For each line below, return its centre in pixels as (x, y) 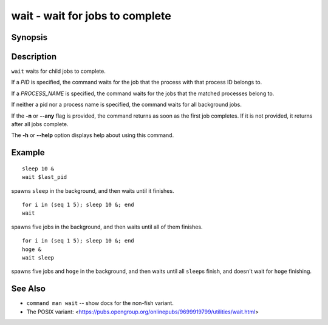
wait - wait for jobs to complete (91, 16)
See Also (28, 289)
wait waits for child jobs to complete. (58, 71)
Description (34, 57)
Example (28, 152)
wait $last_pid (45, 177)
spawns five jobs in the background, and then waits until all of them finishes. (107, 227)
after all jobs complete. (40, 124)
